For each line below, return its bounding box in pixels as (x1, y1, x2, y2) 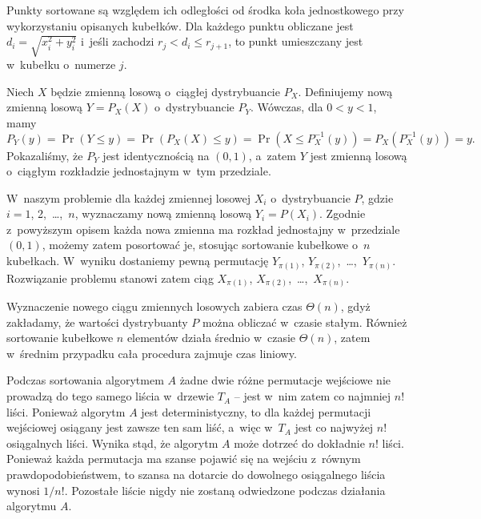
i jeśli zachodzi (80, 33, 154, 50)
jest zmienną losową (310, 147, 407, 163)
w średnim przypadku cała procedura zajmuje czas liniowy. (6, 344, 297, 361)
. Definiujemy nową (298, 82, 393, 99)
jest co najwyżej (295, 419, 374, 436)
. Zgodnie (319, 205, 366, 222)
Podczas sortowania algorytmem (6, 372, 164, 388)
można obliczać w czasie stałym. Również (202, 313, 407, 330)
